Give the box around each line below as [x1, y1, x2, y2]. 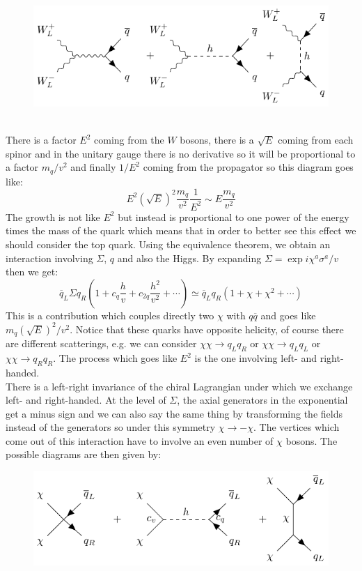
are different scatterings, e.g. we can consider [6, 336, 197, 351]
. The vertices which [253, 420, 340, 434]
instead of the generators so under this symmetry [6, 420, 216, 434]
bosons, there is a [180, 132, 254, 147]
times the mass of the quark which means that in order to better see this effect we [6, 223, 356, 238]
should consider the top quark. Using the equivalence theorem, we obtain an [6, 236, 331, 251]
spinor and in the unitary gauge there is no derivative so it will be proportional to [6, 146, 356, 160]
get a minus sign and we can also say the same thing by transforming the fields [6, 406, 343, 420]
